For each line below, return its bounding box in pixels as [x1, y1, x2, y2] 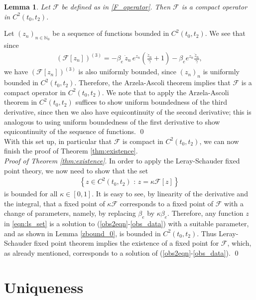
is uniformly [203, 66, 240, 77]
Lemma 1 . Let [4, 1, 50, 11]
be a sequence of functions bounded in [52, 28, 169, 38]
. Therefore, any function [167, 208, 244, 218]
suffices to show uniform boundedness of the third [75, 97, 227, 107]
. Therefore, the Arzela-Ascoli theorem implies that [74, 77, 231, 88]
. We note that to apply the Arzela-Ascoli [102, 87, 229, 97]
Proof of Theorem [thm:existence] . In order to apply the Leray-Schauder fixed [4, 155, 240, 165]
